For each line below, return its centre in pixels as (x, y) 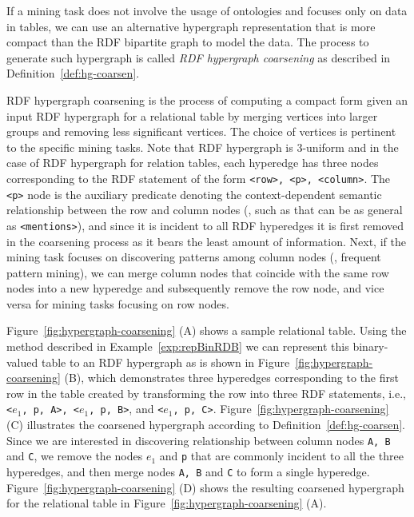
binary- (370, 346)
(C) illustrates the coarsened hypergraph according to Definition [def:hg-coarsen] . (206, 425)
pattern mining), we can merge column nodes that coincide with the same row (198, 272)
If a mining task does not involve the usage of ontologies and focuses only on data (207, 10)
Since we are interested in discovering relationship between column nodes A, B (199, 440)
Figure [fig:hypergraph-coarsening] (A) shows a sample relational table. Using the (207, 330)
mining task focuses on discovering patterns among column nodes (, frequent (194, 257)
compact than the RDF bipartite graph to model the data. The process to (188, 42)
